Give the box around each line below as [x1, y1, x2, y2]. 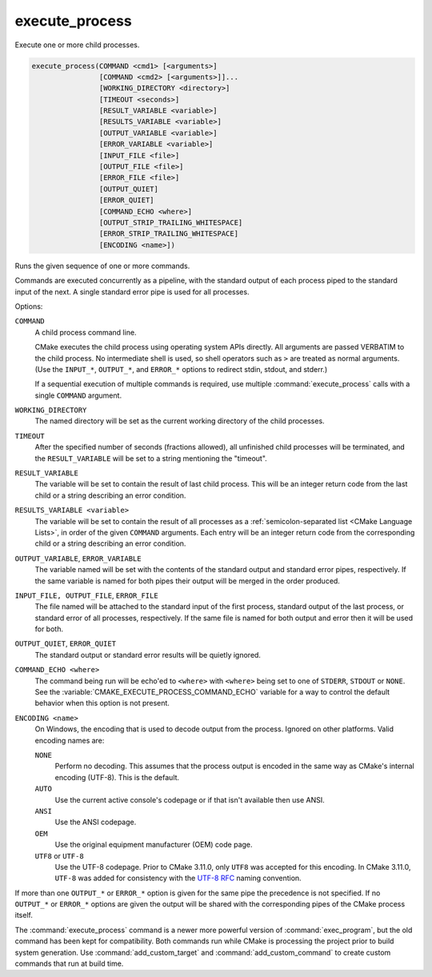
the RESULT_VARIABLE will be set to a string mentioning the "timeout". [34, 453, 267, 463]
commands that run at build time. [14, 959, 124, 968]
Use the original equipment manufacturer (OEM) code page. [54, 840, 253, 850]
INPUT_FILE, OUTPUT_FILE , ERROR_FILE [14, 591, 159, 600]
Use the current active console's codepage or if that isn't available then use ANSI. [54, 795, 325, 804]
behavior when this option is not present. [34, 699, 170, 708]
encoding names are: [34, 735, 105, 745]
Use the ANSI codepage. [54, 817, 137, 827]
